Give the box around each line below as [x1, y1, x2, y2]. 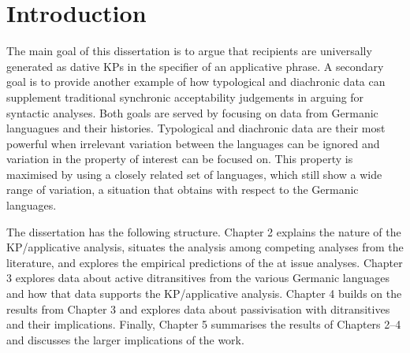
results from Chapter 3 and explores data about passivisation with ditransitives [6, 300, 390, 317]
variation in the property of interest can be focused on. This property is [6, 150, 353, 167]
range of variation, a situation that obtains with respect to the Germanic [6, 181, 359, 198]
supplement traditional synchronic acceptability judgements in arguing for [6, 88, 364, 105]
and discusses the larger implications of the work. [6, 331, 244, 347]
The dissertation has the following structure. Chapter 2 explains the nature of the [6, 223, 401, 240]
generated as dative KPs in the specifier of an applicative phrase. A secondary [6, 58, 384, 74]
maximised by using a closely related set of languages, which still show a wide [6, 165, 382, 182]
